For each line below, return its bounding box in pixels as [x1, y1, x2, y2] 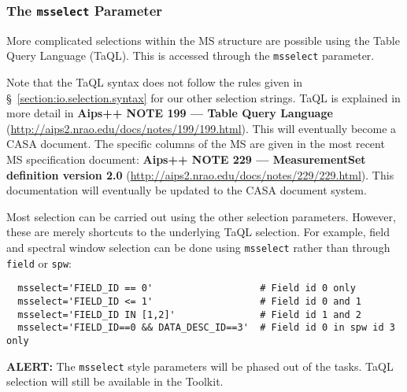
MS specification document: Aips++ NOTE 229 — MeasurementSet [6, 151, 366, 167]
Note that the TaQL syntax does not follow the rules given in [6, 74, 303, 91]
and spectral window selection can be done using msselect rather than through [6, 239, 390, 255]
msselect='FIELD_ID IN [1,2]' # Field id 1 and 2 [17, 309, 362, 320]
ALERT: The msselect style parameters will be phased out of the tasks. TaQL [6, 357, 394, 374]
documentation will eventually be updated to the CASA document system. [6, 182, 367, 198]
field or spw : [6, 254, 72, 271]
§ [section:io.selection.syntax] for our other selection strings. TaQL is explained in [6, 89, 401, 105]
